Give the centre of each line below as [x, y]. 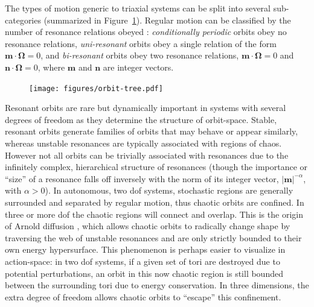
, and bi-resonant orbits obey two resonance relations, [140, 55]
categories [23, 20]
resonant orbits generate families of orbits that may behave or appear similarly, [152, 131]
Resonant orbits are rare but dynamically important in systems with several [146, 108]
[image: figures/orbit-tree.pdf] [96, 88]
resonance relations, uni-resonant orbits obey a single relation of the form [141, 43]
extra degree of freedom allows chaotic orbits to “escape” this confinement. [143, 296]
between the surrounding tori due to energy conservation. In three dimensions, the [157, 285]
